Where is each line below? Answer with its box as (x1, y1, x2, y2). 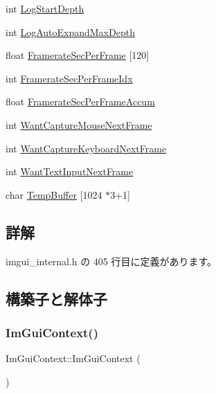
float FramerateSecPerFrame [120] (6, 48, 150, 62)
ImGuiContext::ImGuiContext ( (6, 351, 141, 366)
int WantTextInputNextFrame (6, 164, 134, 179)
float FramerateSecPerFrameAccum (6, 94, 155, 109)
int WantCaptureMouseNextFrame (6, 117, 152, 132)
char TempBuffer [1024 (6, 187, 102, 202)
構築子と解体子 (6, 287, 107, 309)
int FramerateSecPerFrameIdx (6, 71, 133, 85)
